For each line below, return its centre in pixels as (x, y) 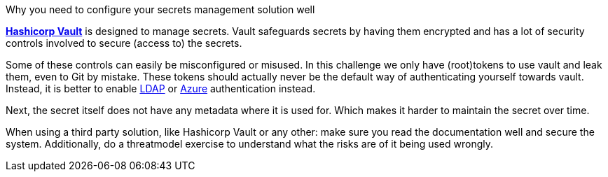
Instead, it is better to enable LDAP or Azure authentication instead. (161, 88)
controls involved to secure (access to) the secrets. (124, 43)
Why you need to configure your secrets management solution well (160, 9)
